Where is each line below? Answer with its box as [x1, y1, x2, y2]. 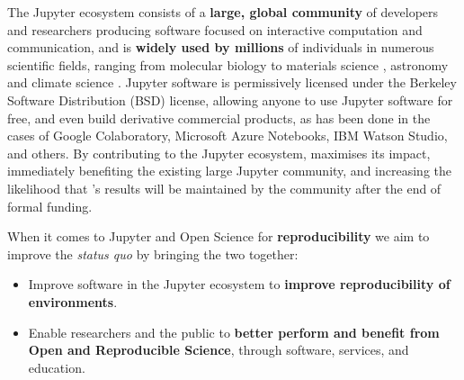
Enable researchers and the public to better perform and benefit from [28, 322, 440, 341]
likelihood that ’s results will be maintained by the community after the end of [7, 178, 442, 197]
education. [28, 357, 85, 376]
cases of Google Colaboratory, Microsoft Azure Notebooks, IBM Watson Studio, [7, 126, 448, 145]
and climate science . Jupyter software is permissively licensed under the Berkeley [7, 73, 457, 92]
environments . [28, 292, 118, 311]
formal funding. [7, 196, 93, 215]
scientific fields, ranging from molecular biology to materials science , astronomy [7, 55, 449, 74]
